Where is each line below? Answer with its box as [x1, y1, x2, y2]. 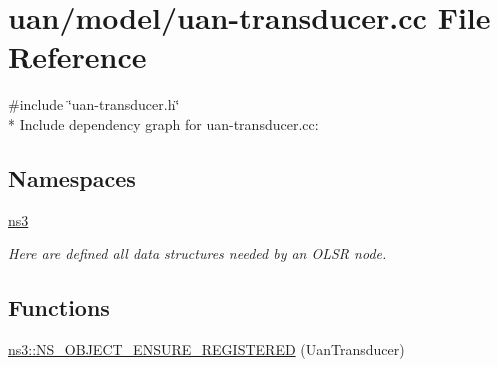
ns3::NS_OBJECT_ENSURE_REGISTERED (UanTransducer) [8, 339, 405, 360]
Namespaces [8, 162, 136, 193]
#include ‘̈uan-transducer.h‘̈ [8, 94, 180, 115]
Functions [8, 292, 110, 323]
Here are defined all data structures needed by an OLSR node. [8, 243, 387, 264]
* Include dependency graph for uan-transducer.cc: [8, 113, 319, 134]
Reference [8, 36, 147, 77]
